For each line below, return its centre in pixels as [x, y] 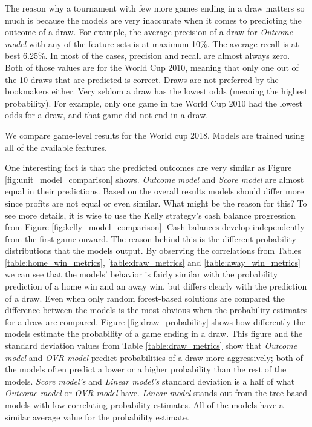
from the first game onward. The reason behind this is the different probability [151, 238]
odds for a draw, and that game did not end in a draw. [107, 115]
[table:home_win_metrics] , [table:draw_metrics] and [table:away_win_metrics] [153, 262]
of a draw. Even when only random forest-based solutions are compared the [145, 298]
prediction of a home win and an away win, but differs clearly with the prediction [156, 286]
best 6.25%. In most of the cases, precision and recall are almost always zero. [148, 55]
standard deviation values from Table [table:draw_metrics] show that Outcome [151, 346]
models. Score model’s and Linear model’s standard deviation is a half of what [150, 381]
